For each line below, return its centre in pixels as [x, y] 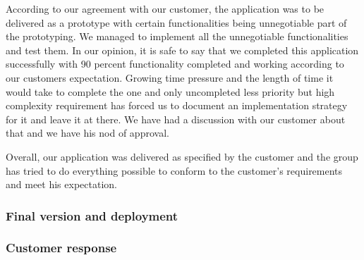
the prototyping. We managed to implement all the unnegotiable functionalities [177, 36]
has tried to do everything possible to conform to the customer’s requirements [174, 170]
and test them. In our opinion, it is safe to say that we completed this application [182, 50]
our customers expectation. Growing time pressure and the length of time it [170, 77]
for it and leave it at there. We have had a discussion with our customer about [176, 119]
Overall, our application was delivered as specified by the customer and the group [182, 156]
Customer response [61, 248]
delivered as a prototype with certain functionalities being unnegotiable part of [176, 22]
